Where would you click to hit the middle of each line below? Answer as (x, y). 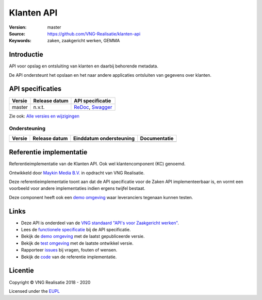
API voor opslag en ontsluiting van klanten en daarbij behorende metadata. (84, 66)
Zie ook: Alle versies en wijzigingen (44, 116)
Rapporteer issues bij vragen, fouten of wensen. (69, 250)
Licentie (21, 271)
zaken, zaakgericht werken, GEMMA (83, 41)
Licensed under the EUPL (34, 291)
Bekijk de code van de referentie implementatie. (69, 257)
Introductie (26, 55)
